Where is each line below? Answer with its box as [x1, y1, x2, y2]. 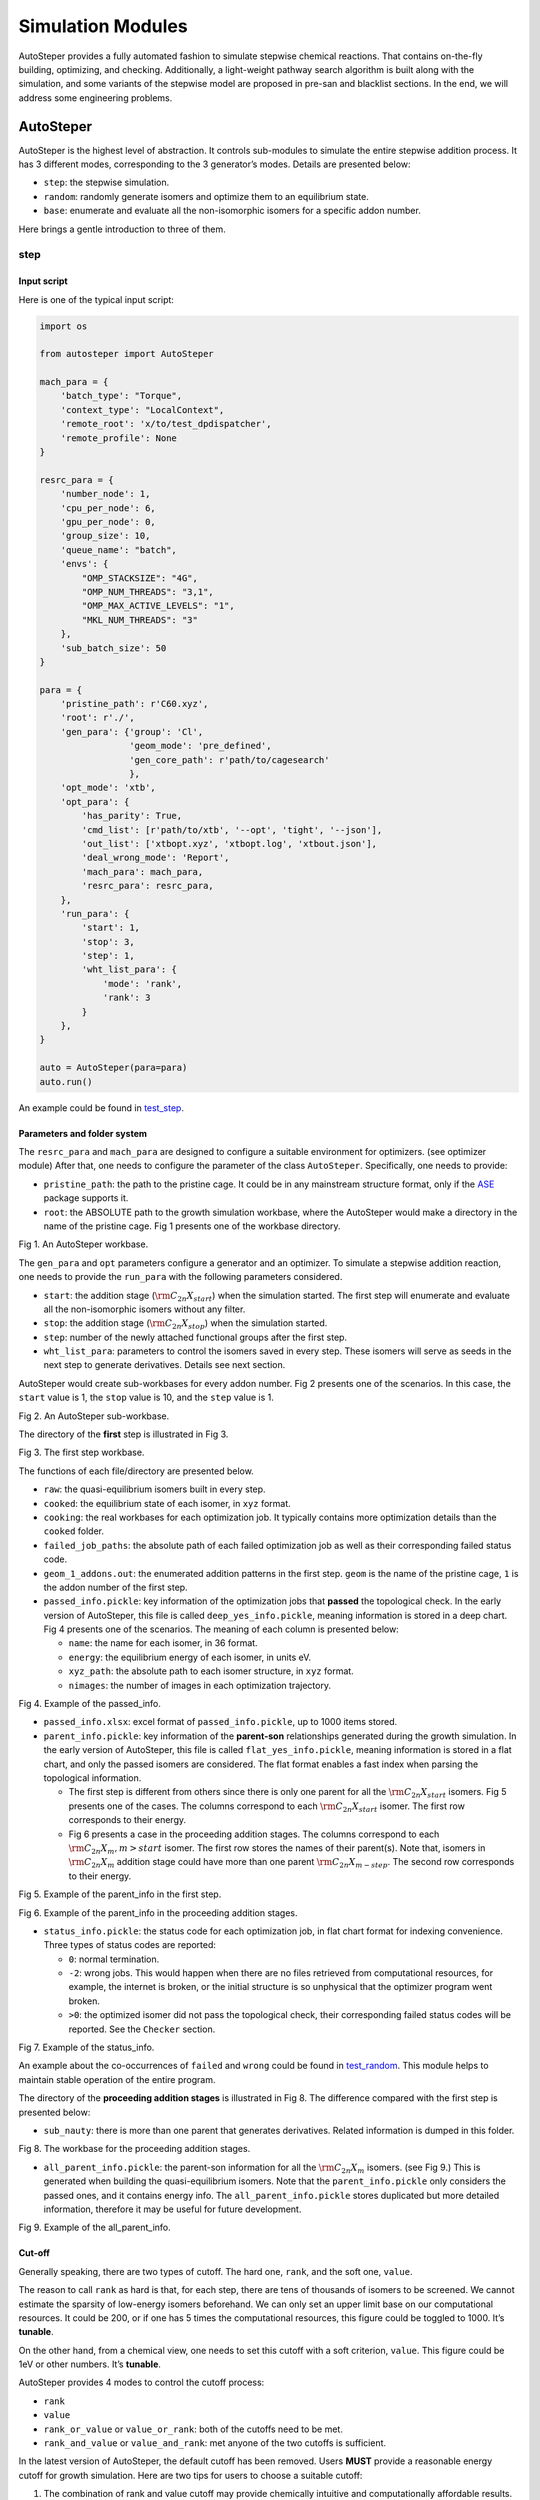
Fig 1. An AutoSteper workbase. [18, 1238, 149, 1250]
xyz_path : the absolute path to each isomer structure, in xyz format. [68, 1665, 354, 1677]
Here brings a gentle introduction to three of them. [18, 223, 227, 235]
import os [39, 320, 88, 332]
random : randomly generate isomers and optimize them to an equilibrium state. [43, 190, 370, 202]
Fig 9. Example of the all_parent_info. [18, 2221, 172, 2234]
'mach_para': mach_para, [81, 866, 204, 877]
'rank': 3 [102, 992, 151, 1004]
